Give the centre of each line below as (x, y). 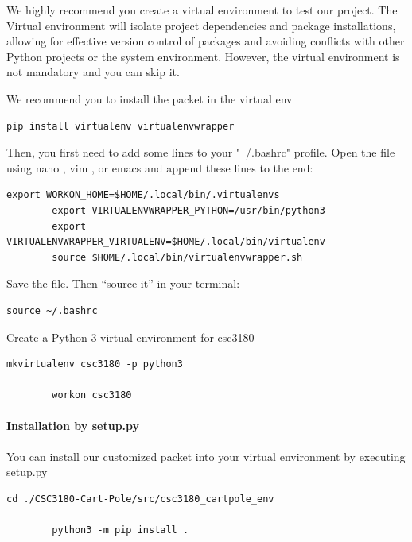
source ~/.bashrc (52, 310)
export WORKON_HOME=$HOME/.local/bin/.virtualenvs (143, 195)
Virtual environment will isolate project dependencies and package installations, (201, 25)
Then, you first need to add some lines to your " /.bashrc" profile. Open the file (201, 152)
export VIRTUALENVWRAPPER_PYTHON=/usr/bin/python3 (189, 210)
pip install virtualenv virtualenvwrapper (120, 126)
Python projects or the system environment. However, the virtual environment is (203, 56)
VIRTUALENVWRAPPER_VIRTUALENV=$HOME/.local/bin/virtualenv (166, 242)
